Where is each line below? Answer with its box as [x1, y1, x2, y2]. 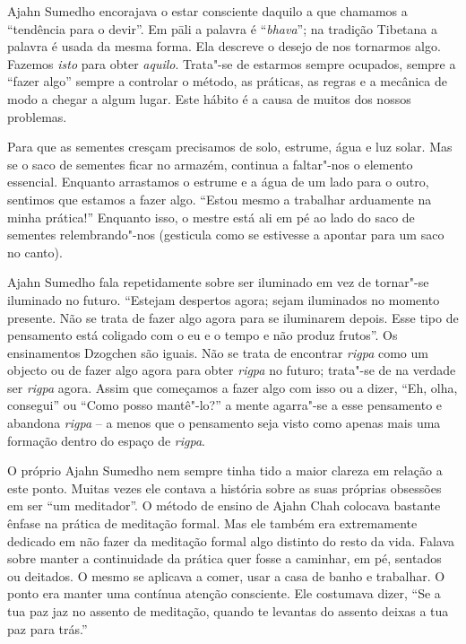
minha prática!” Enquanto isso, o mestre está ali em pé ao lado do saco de [7, 207, 415, 226]
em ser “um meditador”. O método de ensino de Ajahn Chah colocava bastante [7, 496, 441, 515]
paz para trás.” [7, 619, 88, 638]
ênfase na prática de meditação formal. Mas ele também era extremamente [7, 514, 418, 533]
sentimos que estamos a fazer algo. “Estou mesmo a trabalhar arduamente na [7, 189, 432, 208]
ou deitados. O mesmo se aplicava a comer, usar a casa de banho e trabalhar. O [7, 566, 445, 585]
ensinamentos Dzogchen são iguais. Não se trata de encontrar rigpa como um [7, 343, 428, 361]
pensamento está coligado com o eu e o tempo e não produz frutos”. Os [7, 326, 398, 344]
